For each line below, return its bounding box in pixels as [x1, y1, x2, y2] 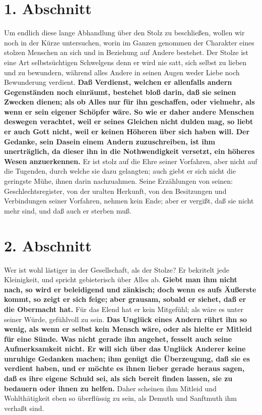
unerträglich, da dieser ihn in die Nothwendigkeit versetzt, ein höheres [4, 146, 255, 157]
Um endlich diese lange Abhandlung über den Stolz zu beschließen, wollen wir [4, 27, 245, 38]
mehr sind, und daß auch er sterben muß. [4, 205, 132, 216]
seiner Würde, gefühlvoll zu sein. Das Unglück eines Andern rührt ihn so [4, 314, 247, 324]
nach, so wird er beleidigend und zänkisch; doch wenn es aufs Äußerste [4, 284, 256, 294]
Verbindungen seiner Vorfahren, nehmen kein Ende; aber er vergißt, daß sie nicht [4, 195, 254, 206]
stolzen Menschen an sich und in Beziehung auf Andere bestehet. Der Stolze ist [4, 47, 248, 58]
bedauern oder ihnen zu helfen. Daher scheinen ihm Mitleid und [4, 383, 217, 393]
